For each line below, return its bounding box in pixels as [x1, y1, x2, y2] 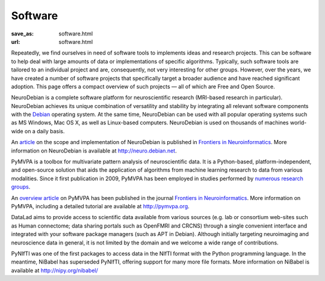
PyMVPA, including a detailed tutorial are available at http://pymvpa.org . [11, 202, 190, 210]
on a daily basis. [24, 127, 65, 134]
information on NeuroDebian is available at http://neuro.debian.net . [11, 147, 177, 154]
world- [289, 119, 307, 126]
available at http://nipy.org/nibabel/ [11, 267, 99, 274]
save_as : [11, 30, 34, 37]
